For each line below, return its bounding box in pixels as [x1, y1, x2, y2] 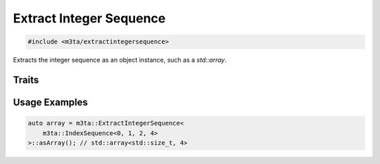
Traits [13, 74, 39, 86]
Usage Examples [13, 96, 88, 108]
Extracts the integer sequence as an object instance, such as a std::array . [13, 56, 227, 64]
